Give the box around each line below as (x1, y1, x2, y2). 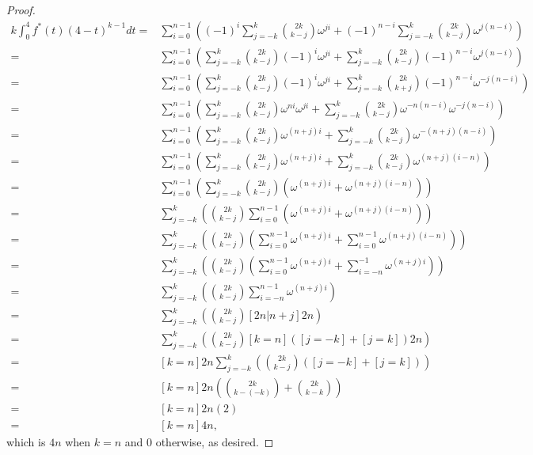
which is (6, 434, 46, 450)
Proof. (6, 2, 36, 17)
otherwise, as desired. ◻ (155, 434, 274, 450)
